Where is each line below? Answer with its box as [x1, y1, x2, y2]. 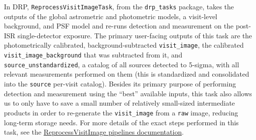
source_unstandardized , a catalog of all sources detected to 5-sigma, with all [4, 59, 239, 69]
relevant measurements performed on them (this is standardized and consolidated [4, 69, 250, 79]
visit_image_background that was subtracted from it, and [4, 50, 183, 60]
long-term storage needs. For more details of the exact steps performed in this [4, 117, 239, 127]
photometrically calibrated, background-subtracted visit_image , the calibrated [4, 40, 244, 50]
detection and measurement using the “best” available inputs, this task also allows [4, 88, 252, 98]
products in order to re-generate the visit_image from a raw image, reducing [4, 107, 238, 117]
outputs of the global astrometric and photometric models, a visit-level [4, 11, 218, 21]
